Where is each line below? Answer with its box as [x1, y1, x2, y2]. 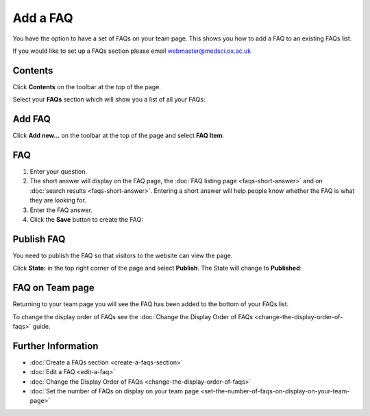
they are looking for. [29, 196, 87, 205]
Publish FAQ [12, 233, 66, 245]
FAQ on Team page [12, 282, 95, 294]
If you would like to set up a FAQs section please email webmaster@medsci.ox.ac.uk [12, 47, 251, 55]
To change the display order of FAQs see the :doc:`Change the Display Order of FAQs [12, 312, 254, 321]
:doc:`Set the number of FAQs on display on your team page [29, 387, 199, 395]
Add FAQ [12, 113, 51, 125]
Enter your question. [29, 167, 88, 176]
